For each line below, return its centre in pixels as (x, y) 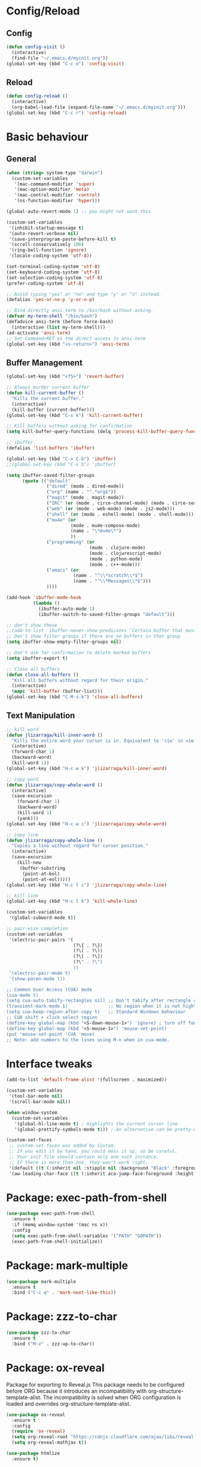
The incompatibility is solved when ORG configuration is (112, 1397)
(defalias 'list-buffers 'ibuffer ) (51, 448)
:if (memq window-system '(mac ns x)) (60, 1225)
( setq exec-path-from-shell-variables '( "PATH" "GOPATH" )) (87, 1236)
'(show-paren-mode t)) (37, 979)
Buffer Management (44, 363)
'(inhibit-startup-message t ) (46, 228)
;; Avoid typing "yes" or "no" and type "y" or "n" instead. (84, 294)
